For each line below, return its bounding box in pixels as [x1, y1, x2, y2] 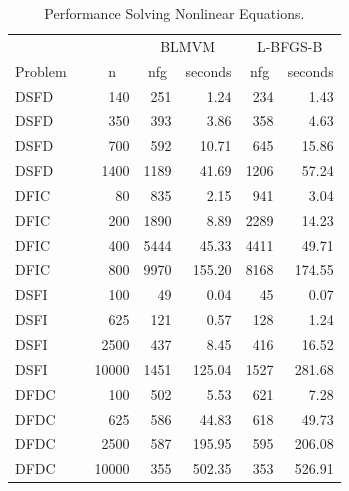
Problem [15, 60, 67, 81]
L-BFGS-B [256, 35, 323, 56]
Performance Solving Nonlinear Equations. [44, 3, 305, 23]
